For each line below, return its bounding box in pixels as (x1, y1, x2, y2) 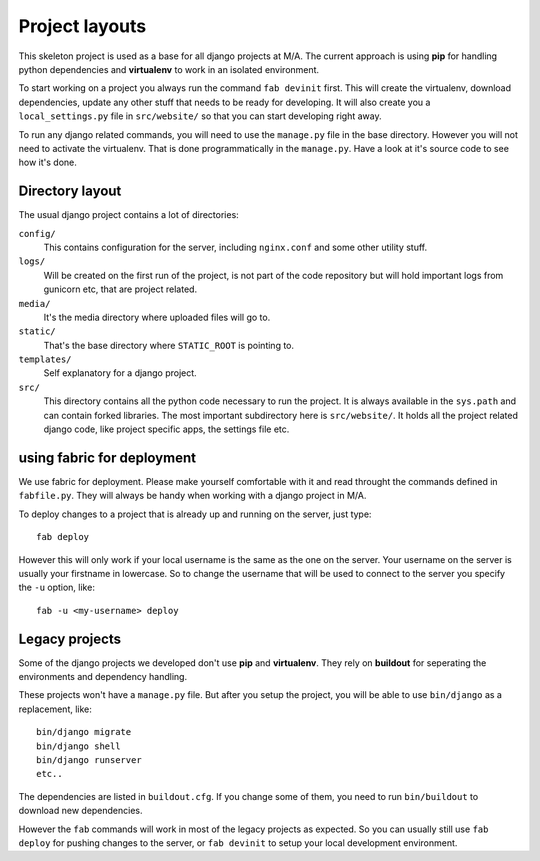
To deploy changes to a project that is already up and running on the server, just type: (18, 508, 372, 520)
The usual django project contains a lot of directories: (18, 209, 239, 221)
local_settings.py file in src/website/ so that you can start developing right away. (18, 110, 382, 122)
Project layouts (18, 15, 147, 37)
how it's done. (18, 156, 77, 169)
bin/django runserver (36, 754, 142, 765)
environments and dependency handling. (18, 670, 188, 682)
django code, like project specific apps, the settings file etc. (43, 423, 290, 435)
